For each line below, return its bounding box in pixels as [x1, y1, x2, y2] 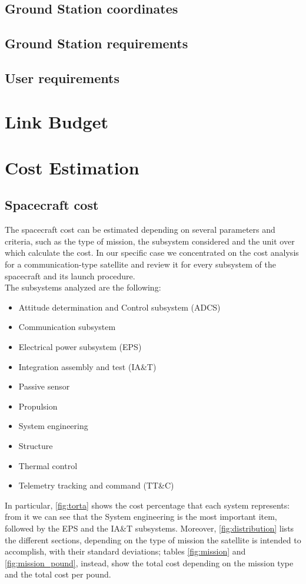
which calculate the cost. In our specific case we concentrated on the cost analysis [5, 246, 299, 259]
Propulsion [18, 400, 58, 412]
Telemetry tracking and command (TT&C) [18, 479, 174, 491]
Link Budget [5, 109, 108, 133]
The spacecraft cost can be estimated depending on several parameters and [5, 223, 275, 236]
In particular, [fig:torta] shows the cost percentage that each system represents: [5, 499, 290, 511]
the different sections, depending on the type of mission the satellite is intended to [5, 533, 301, 546]
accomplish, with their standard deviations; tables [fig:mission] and [5, 545, 246, 557]
